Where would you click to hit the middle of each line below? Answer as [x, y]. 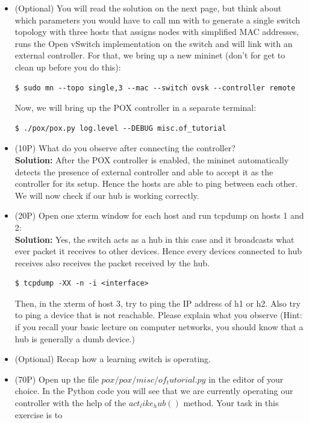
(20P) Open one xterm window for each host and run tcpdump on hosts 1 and [159, 215]
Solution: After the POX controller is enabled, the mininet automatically [152, 159]
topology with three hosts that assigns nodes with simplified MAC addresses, [157, 32]
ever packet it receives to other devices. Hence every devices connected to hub [158, 251]
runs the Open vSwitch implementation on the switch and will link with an [154, 43]
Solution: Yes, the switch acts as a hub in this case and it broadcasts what [154, 239]
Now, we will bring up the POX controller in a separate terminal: [136, 108]
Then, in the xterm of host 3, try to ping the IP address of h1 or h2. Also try [158, 303]
